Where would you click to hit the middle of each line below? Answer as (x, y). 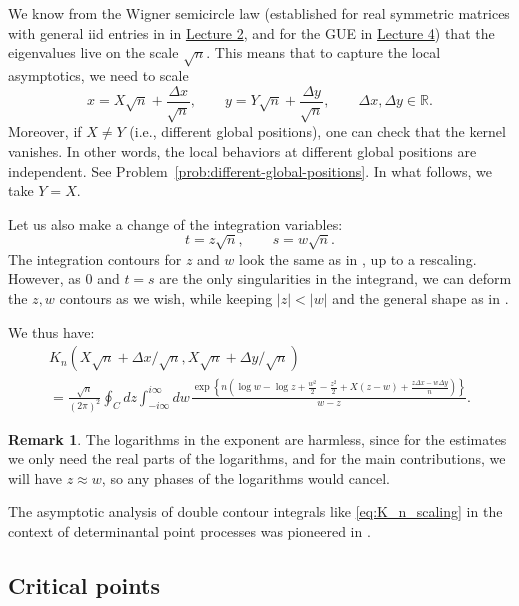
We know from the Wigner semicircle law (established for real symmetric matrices (259, 13)
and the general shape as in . (420, 298)
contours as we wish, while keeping (166, 298)
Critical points (84, 584)
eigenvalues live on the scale (93, 52)
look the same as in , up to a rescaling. (358, 258)
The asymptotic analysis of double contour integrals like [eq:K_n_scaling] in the (255, 511)
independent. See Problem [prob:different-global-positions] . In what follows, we (250, 170)
